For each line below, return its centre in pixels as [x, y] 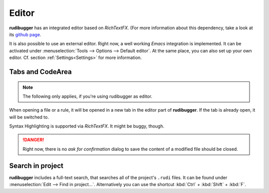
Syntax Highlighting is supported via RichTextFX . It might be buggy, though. [87, 126]
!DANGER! [33, 140]
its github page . [25, 34]
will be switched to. [29, 117]
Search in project [36, 165]
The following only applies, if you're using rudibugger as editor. [87, 96]
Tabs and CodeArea [41, 72]
